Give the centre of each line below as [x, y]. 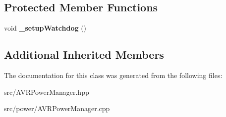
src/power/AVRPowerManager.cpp [57, 108]
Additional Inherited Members [84, 55]
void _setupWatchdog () [45, 28]
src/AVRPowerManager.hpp [47, 92]
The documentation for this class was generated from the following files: [113, 75]
